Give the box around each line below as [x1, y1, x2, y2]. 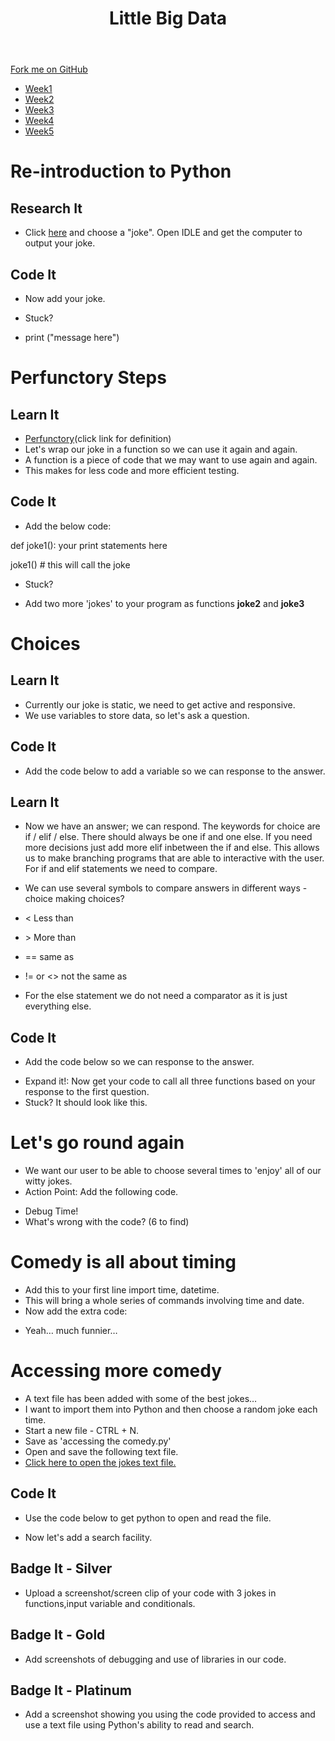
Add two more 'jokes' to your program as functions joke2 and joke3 [24, 597, 305, 609]
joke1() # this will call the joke [10, 558, 131, 571]
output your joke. [24, 237, 96, 249]
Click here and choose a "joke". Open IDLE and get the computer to [24, 227, 303, 239]
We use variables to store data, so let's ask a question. [24, 709, 250, 721]
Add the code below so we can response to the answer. [24, 1056, 255, 1068]
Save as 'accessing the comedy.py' [24, 1435, 172, 1447]
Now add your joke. [24, 293, 106, 304]
